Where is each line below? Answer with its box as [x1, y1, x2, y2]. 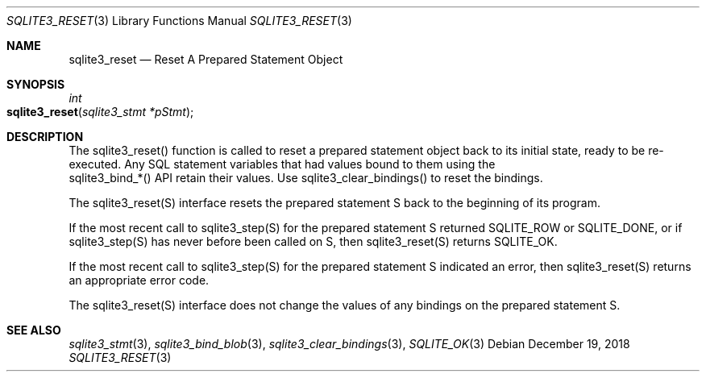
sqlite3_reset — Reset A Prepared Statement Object [69, 52, 343, 66]
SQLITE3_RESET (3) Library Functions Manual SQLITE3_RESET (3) [6, 14, 352, 27]
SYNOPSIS [6, 77, 65, 91]
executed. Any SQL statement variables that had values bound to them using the [69, 157, 496, 171]
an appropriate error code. [69, 273, 210, 287]
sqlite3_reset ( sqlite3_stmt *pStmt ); [6, 105, 194, 118]
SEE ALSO [6, 323, 61, 337]
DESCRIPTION [6, 130, 84, 143]
